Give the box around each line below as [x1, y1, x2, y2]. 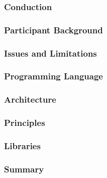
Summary [4, 162, 44, 175]
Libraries [4, 139, 41, 152]
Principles [4, 116, 45, 129]
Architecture [4, 93, 56, 106]
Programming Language [4, 70, 103, 82]
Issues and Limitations [4, 47, 97, 59]
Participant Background [4, 23, 103, 36]
